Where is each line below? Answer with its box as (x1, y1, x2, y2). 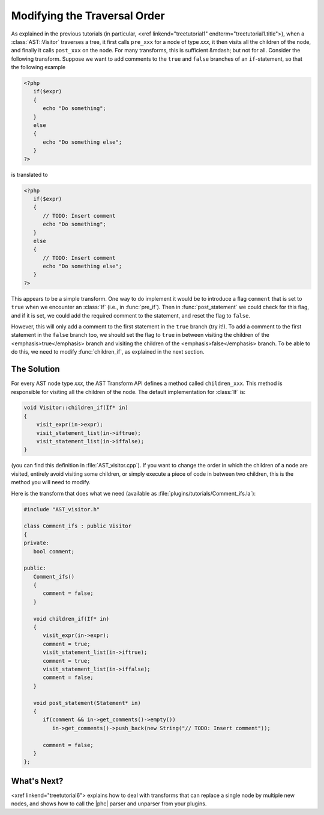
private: (23, 540, 50, 547)
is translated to (11, 171, 48, 178)
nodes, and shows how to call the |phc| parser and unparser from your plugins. (11, 800, 207, 807)
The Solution (11, 364, 60, 374)
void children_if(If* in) (33, 615, 110, 622)
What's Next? (11, 776, 64, 786)
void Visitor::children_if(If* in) (23, 404, 128, 411)
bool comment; (33, 548, 75, 555)
